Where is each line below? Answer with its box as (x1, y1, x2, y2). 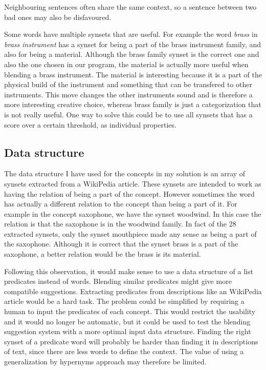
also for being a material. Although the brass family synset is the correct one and (4, 49, 259, 59)
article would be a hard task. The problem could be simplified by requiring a (4, 296, 245, 306)
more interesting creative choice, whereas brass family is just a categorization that (4, 99, 261, 110)
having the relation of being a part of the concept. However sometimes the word (4, 188, 255, 199)
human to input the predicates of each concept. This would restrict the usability (4, 306, 256, 317)
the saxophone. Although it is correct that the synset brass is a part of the (4, 238, 238, 249)
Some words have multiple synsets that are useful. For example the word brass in (4, 29, 258, 39)
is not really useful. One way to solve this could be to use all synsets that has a (4, 109, 253, 119)
